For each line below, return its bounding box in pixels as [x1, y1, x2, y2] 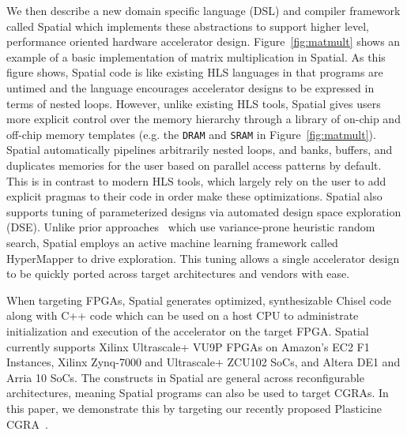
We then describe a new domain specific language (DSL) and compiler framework [6, 2, 401, 18]
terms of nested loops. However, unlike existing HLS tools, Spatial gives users [6, 95, 381, 111]
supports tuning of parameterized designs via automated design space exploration [6, 203, 401, 219]
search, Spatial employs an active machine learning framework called [6, 234, 338, 250]
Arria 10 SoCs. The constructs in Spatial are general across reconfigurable [6, 369, 364, 385]
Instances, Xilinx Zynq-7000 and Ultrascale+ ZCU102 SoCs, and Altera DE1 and [6, 354, 401, 370]
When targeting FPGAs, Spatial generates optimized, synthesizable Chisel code [6, 291, 392, 308]
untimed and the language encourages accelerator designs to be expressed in [6, 79, 375, 96]
